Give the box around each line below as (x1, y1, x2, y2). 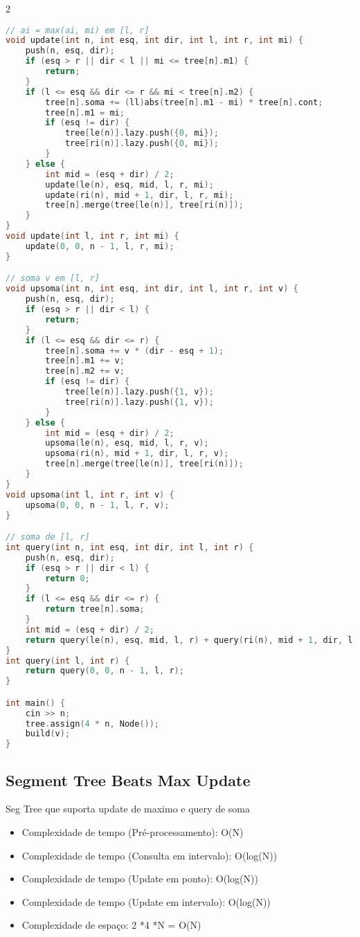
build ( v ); (25, 729, 71, 739)
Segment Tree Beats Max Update (6, 769, 251, 790)
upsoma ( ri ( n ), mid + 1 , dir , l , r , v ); (45, 448, 229, 459)
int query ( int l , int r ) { (6, 655, 130, 666)
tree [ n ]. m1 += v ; (45, 356, 125, 366)
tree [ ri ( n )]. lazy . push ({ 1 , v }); (64, 397, 214, 407)
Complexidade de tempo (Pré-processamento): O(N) (21, 824, 244, 839)
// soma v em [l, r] (6, 273, 100, 284)
